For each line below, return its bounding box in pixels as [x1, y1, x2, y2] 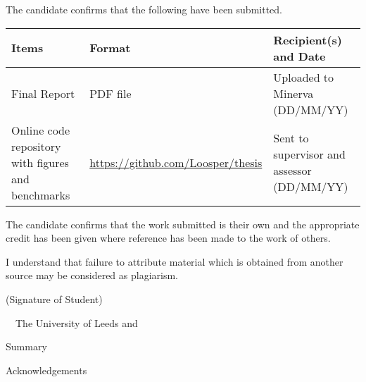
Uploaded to [273, 68, 334, 85]
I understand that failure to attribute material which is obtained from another [6, 254, 343, 269]
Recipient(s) [273, 31, 343, 48]
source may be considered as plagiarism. [6, 268, 179, 283]
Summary [6, 339, 47, 354]
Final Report [11, 85, 75, 101]
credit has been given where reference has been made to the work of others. [6, 230, 331, 245]
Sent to [273, 130, 309, 147]
